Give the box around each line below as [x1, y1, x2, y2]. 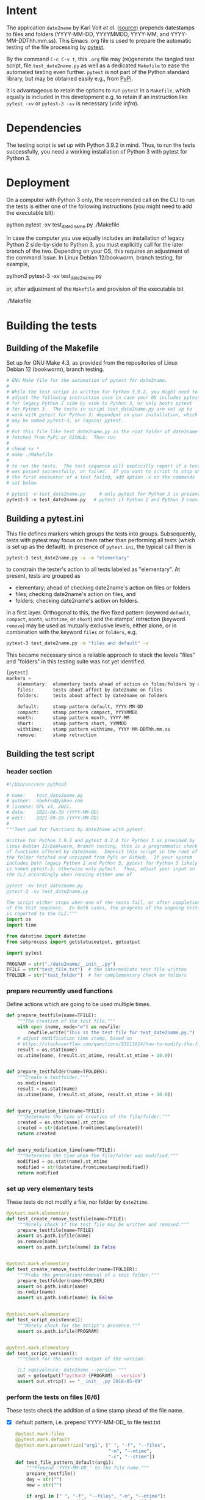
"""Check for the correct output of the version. [17, 1356, 146, 1362]
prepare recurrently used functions [6, 987, 113, 995]
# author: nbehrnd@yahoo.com [6, 798, 84, 804]
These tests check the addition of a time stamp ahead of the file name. [6, 1407, 184, 1414]
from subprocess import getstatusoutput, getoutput [6, 939, 140, 945]
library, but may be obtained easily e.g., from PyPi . [6, 75, 133, 82]
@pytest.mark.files [15, 1431, 65, 1437]
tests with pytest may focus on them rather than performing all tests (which [6, 536, 196, 543]
